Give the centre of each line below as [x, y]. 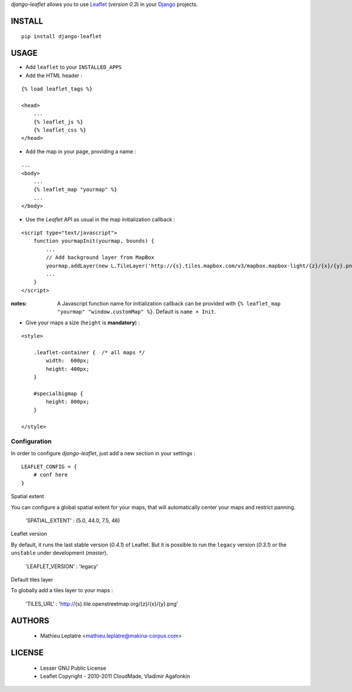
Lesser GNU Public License [73, 668]
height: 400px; [68, 369]
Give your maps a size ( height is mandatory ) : [83, 323]
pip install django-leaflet [62, 36]
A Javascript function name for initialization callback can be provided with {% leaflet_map [169, 304]
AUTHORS [30, 621]
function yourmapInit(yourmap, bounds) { [94, 241]
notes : [19, 304]
